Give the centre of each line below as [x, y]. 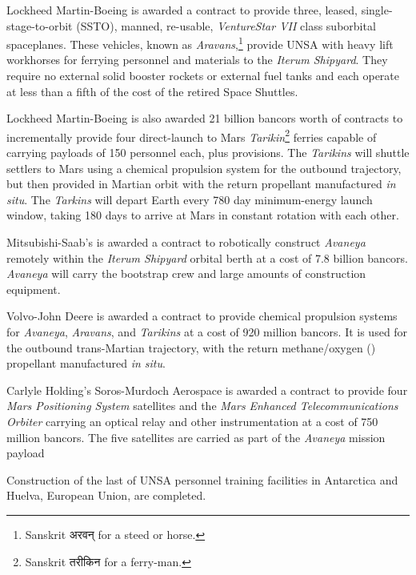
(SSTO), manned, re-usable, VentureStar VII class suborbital [226, 25]
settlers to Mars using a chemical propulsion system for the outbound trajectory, [204, 168]
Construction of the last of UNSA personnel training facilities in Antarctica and [202, 479]
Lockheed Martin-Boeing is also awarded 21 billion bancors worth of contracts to [205, 118]
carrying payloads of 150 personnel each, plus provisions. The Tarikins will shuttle [208, 153]
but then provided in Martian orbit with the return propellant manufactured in [201, 184]
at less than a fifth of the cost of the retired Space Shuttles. [152, 91]
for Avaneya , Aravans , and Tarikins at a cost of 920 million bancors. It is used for [207, 332]
